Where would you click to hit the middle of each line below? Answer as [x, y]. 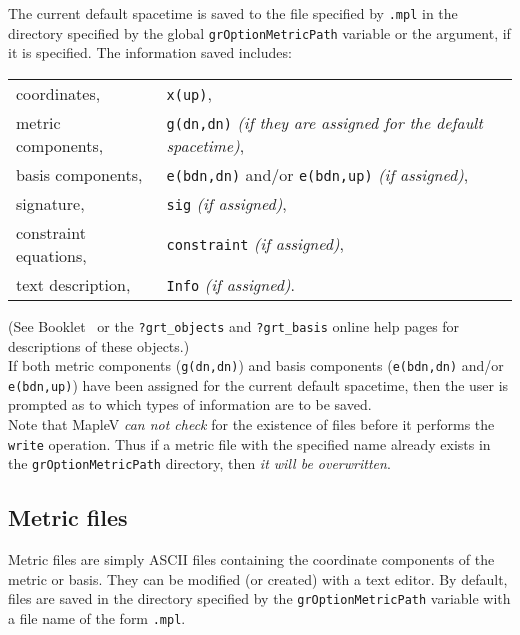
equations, [51, 255]
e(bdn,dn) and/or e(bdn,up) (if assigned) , [317, 174]
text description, [73, 284]
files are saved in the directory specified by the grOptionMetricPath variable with [259, 598]
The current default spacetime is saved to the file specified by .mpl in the [233, 13]
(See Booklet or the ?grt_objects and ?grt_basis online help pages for [234, 325]
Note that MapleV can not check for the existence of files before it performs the [251, 424]
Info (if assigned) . [230, 284]
